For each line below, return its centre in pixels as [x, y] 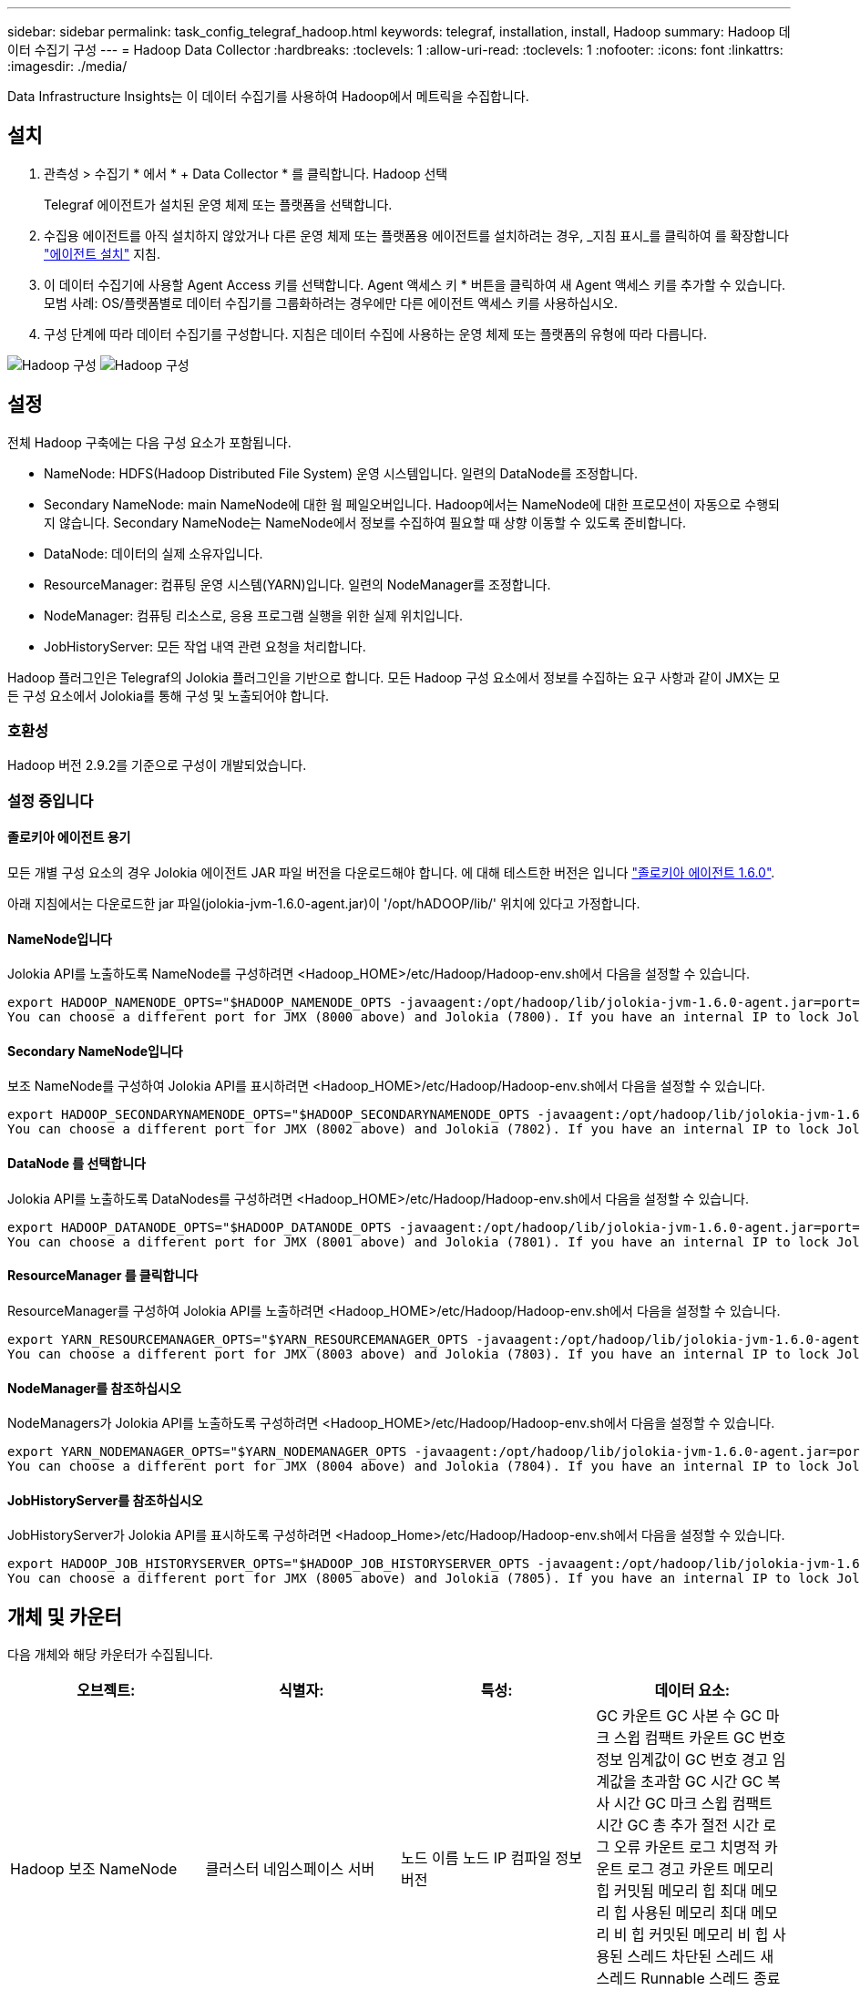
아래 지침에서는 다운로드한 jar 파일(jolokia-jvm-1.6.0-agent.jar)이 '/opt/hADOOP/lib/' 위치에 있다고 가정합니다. [324, 904]
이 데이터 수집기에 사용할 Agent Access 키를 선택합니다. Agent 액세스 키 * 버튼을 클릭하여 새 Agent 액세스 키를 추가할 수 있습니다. [415, 284]
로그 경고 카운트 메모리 [701, 1869]
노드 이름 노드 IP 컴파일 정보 [491, 1858]
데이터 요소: [692, 1691]
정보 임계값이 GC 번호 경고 [682, 1760]
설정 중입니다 [51, 800]
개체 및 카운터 [65, 1616]
